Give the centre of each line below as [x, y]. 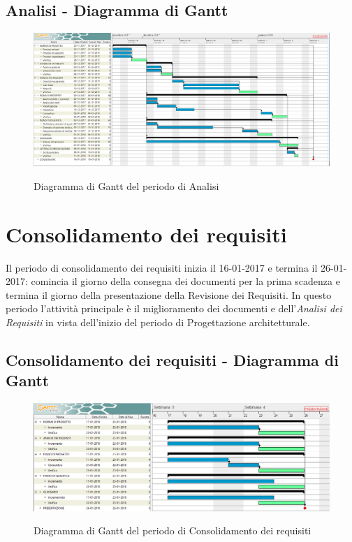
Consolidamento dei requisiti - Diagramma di [172, 359]
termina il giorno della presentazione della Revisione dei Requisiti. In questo [169, 294]
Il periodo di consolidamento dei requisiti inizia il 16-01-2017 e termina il [162, 267]
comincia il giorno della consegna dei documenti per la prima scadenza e [185, 281]
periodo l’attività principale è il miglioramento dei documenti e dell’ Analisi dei [174, 308]
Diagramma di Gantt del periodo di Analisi [126, 185]
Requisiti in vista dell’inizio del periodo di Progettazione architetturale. [158, 322]
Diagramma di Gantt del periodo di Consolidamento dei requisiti [173, 530]
